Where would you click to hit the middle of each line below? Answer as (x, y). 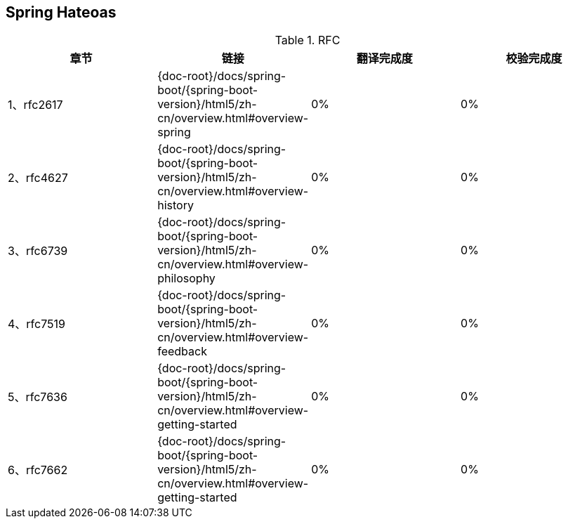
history (176, 205)
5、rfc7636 (38, 397)
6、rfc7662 (38, 470)
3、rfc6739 (38, 251)
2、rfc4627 (38, 178)
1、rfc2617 (35, 105)
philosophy (186, 279)
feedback (182, 352)
